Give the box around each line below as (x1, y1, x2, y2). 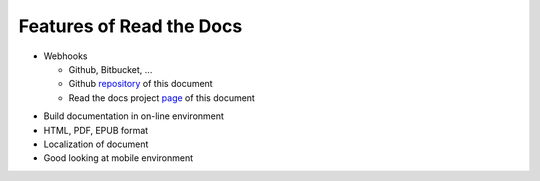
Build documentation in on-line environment (43, 110, 225, 122)
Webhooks (43, 50, 88, 62)
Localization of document (43, 138, 149, 150)
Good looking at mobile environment (43, 152, 194, 164)
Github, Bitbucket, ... (68, 63, 153, 75)
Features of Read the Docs (18, 15, 243, 37)
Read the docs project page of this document (68, 91, 255, 104)
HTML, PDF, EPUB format (43, 124, 149, 136)
